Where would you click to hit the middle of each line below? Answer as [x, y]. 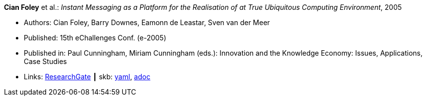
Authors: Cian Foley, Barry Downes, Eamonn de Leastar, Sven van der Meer [147, 22]
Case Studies [45, 61]
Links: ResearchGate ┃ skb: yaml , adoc [87, 77]
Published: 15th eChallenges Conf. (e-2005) [95, 38]
